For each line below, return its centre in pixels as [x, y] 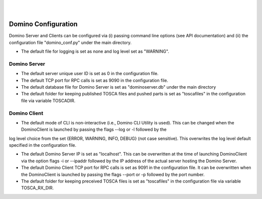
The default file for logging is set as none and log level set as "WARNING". [95, 51]
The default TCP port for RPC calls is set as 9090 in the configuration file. [95, 80]
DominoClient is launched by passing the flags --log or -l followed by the [94, 130]
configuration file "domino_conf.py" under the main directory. [70, 42]
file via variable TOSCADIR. [48, 100]
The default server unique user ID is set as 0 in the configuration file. [90, 74]
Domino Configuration [43, 24]
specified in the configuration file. [43, 145]
